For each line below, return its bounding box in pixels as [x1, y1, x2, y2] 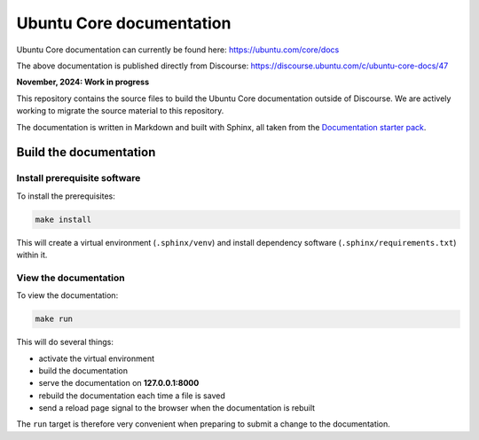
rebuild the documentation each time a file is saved [38, 390, 225, 401]
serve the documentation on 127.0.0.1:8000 [38, 378, 200, 389]
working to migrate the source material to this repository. [16, 106, 224, 116]
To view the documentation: [16, 290, 119, 301]
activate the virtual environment [38, 353, 155, 364]
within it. [16, 249, 48, 261]
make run [35, 314, 74, 324]
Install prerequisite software [16, 172, 141, 185]
